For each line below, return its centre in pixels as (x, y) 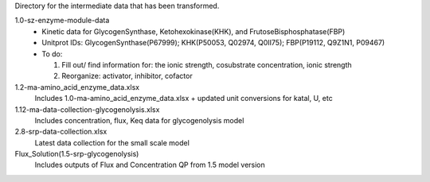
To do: (52, 54)
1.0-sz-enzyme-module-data (62, 21)
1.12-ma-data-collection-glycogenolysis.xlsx (87, 109)
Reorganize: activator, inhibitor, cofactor (127, 76)
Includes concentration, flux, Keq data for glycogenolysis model (139, 120)
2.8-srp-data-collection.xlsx (61, 132)
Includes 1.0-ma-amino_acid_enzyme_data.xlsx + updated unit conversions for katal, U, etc (184, 99)
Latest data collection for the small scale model (112, 142)
